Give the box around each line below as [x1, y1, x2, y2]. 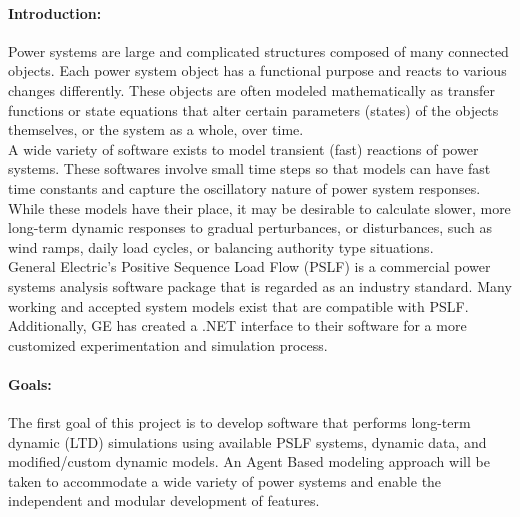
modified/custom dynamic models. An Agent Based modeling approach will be [8, 451, 490, 472]
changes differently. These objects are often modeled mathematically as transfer [8, 79, 496, 100]
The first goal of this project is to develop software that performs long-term [8, 412, 471, 433]
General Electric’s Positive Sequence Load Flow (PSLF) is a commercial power [8, 256, 491, 277]
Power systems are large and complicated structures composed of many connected [8, 40, 509, 61]
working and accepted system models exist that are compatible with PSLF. [8, 295, 469, 316]
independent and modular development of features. [8, 490, 320, 511]
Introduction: [8, 2, 102, 23]
